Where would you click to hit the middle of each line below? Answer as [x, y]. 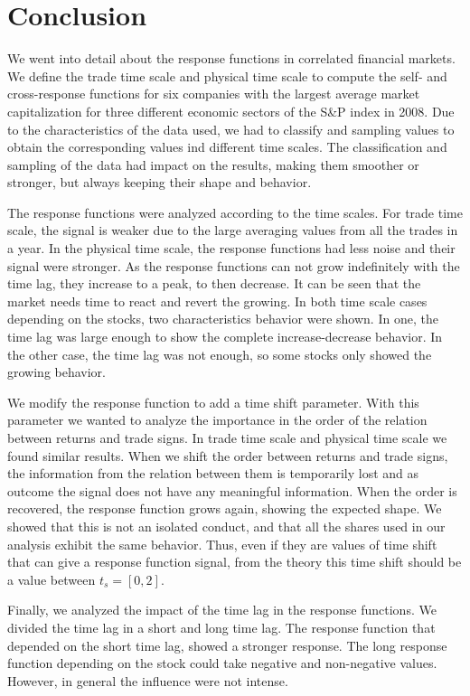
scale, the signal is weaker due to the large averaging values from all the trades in [233, 230]
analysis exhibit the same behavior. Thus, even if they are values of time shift [222, 544]
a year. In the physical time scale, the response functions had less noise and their [231, 248]
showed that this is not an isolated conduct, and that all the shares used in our [226, 526]
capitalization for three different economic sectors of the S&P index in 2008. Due [231, 111]
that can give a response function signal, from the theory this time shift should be [235, 562]
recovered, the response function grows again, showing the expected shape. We [225, 508]
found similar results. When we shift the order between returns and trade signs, [228, 455]
